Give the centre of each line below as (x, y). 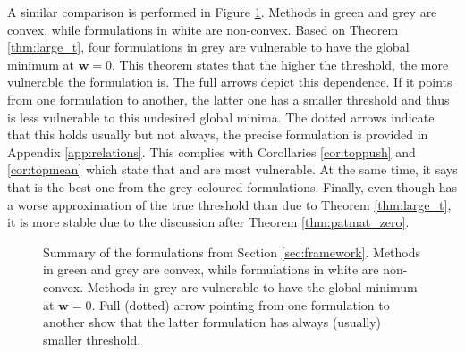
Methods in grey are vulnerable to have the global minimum (252, 286)
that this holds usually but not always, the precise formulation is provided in (218, 134)
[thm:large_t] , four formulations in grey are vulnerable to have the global (208, 47)
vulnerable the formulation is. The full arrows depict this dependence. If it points (230, 82)
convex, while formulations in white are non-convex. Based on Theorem (203, 29)
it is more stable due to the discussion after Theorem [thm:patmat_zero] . (208, 222)
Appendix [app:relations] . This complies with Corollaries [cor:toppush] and (211, 151)
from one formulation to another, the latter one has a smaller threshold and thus (228, 99)
